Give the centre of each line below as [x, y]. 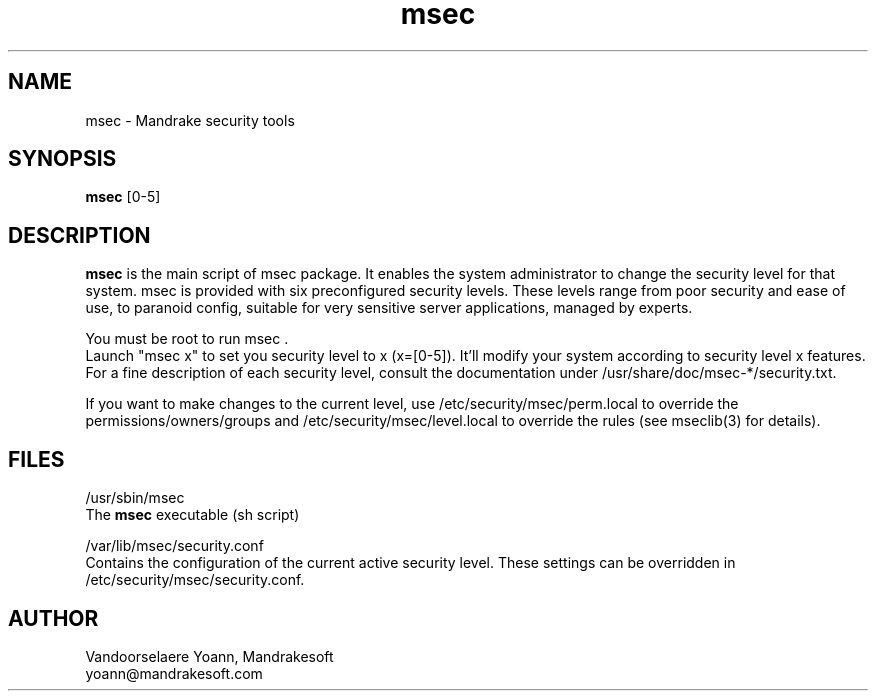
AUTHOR [53, 618]
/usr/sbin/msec [135, 498]
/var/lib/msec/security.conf [174, 546]
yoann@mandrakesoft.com [174, 673]
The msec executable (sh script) [192, 515]
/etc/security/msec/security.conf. [195, 580]
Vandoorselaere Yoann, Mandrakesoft [209, 656]
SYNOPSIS [62, 159]
